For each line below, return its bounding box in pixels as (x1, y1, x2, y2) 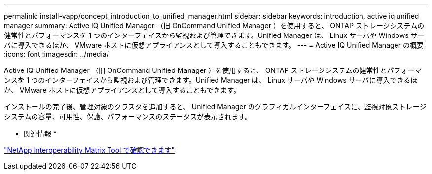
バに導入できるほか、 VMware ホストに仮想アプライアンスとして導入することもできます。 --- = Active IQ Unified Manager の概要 (4, 41, 424, 49)
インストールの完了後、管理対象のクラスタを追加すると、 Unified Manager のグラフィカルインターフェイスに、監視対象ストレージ (4, 103, 427, 111)
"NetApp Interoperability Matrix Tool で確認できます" (4, 146, 175, 154)
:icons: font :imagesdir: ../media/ (4, 50, 109, 58)
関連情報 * (24, 129, 57, 138)
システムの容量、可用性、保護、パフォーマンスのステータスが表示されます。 (4, 112, 252, 121)
